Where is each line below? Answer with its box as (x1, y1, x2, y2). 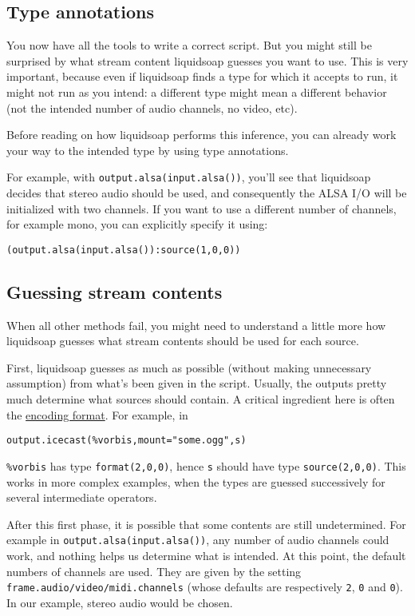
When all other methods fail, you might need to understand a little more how (6, 316, 386, 333)
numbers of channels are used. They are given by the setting (6, 562, 302, 579)
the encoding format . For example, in (6, 406, 188, 423)
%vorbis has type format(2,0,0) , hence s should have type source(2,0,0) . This (6, 457, 406, 474)
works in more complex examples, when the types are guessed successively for (6, 473, 385, 490)
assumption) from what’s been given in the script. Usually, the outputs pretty (6, 375, 387, 391)
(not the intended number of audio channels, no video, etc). (6, 99, 298, 116)
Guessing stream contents (6, 279, 223, 304)
